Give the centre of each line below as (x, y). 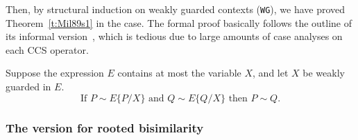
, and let (271, 73)
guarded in (28, 87)
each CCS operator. (47, 49)
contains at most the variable (179, 73)
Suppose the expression (55, 73)
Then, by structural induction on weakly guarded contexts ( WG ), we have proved (176, 9)
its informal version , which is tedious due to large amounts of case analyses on (174, 36)
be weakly (324, 73)
